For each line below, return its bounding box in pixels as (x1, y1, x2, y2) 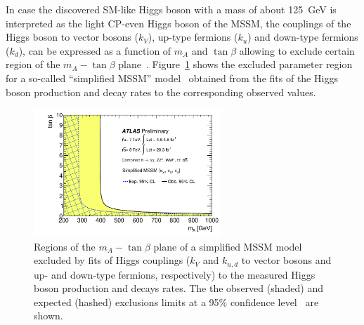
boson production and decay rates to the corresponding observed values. (6, 84, 316, 99)
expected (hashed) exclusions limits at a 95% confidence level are (34, 294, 319, 309)
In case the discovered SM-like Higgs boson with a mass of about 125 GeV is (6, 2, 337, 16)
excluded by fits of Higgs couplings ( (34, 253, 190, 267)
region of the (6, 57, 60, 72)
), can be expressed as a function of (18, 43, 171, 58)
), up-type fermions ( (148, 29, 238, 44)
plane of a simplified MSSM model (153, 239, 302, 253)
